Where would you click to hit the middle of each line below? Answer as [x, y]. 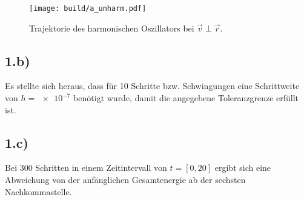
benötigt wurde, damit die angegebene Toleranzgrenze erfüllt [186, 98]
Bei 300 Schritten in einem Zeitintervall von [86, 168]
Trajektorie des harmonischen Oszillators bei [112, 28]
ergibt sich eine [243, 168]
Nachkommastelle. [38, 191]
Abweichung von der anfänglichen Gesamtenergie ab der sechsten [125, 180]
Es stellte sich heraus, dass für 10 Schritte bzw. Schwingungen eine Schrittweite [152, 86]
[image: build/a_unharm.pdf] [88, 8]
